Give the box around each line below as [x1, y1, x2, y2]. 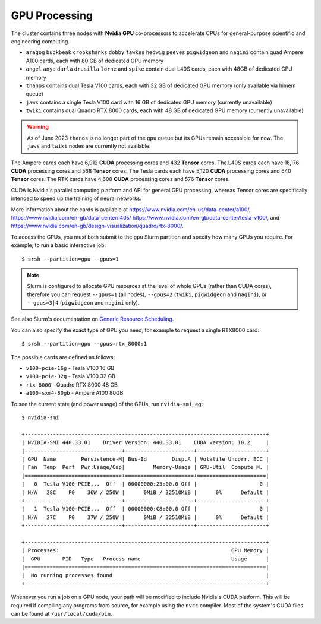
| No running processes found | [21, 572, 269, 579]
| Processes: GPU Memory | [21, 547, 269, 554]
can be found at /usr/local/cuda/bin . [11, 610, 112, 617]
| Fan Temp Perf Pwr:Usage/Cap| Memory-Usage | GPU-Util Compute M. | [21, 464, 269, 471]
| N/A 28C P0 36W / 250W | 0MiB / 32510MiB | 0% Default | [21, 489, 269, 496]
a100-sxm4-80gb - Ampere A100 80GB [26, 389, 124, 397]
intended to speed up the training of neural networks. [11, 195, 142, 202]
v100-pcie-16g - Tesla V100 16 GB [26, 365, 115, 372]
